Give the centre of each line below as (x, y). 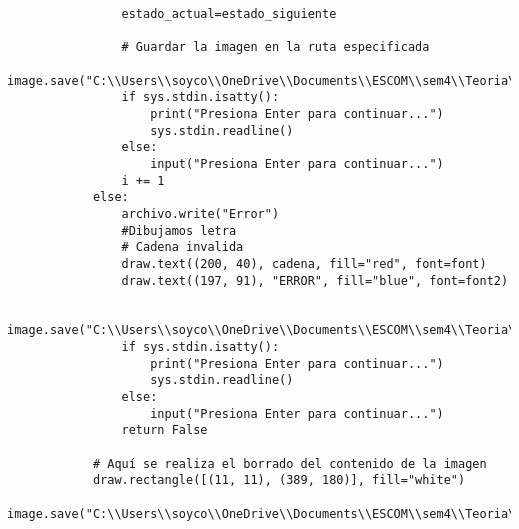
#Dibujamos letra (179, 230)
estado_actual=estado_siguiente (229, 14)
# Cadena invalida (182, 247)
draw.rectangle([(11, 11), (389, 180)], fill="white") (279, 480)
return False (164, 430)
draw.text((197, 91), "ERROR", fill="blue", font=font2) (315, 280)
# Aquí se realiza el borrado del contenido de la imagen (289, 463)
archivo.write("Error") (200, 213)
